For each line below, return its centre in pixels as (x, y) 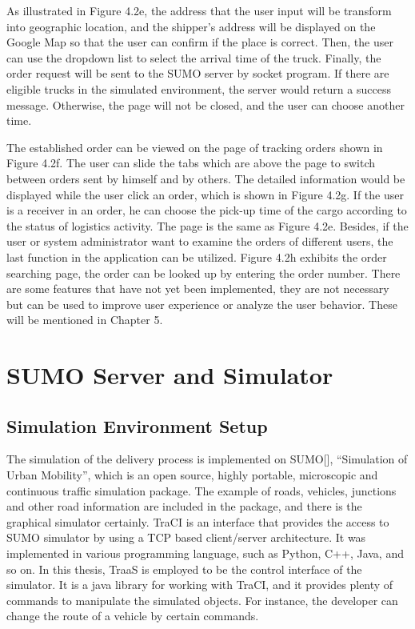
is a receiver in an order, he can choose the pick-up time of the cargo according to (207, 210)
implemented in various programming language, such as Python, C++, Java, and (205, 553)
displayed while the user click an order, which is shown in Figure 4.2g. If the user (205, 194)
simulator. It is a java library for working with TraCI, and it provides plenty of (200, 585)
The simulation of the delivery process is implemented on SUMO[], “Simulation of (207, 459)
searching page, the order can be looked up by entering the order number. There (204, 272)
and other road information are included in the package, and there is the (184, 506)
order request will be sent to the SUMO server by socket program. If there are (198, 73)
